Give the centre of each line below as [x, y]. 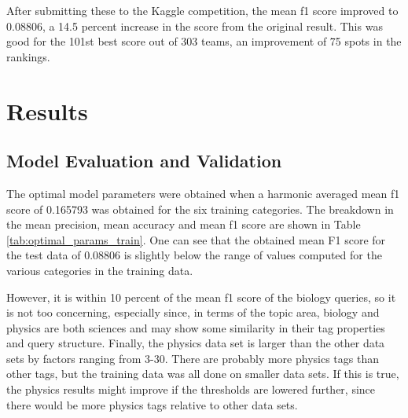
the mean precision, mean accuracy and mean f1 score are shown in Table [184, 224]
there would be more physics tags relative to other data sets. [152, 404]
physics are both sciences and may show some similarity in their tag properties [196, 327]
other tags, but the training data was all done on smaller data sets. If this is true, [203, 374]
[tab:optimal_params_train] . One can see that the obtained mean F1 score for [196, 239]
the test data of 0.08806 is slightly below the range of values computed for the [194, 255]
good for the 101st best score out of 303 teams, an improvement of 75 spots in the [204, 41]
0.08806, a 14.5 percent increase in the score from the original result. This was [195, 26]
